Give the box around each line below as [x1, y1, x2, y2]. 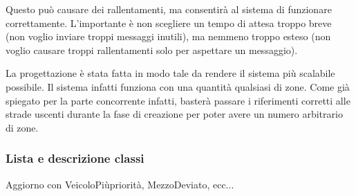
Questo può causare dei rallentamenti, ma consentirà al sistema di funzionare [6, 2, 332, 16]
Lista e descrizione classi [6, 150, 144, 167]
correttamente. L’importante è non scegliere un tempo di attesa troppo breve [6, 15, 332, 30]
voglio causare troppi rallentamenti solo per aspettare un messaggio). [6, 42, 298, 57]
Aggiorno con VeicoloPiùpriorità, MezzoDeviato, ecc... [6, 177, 234, 191]
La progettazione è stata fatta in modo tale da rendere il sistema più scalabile [6, 66, 335, 80]
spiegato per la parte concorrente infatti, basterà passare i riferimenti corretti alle [6, 93, 350, 107]
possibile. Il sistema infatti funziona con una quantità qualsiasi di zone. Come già [6, 79, 350, 93]
